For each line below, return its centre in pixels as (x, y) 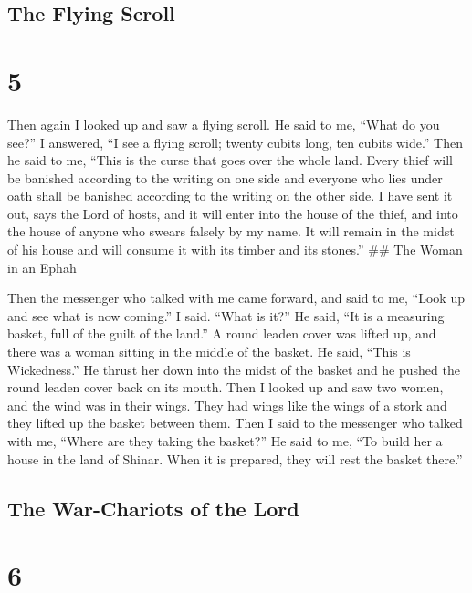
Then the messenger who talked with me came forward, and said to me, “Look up (236, 298)
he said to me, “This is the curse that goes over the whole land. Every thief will (230, 160)
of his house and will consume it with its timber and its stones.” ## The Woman (235, 250)
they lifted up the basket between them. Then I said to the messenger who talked (235, 423)
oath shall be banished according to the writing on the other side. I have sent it (230, 196)
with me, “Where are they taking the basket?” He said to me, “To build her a (225, 441)
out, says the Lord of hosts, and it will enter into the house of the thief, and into (233, 213)
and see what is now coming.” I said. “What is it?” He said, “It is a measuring (226, 315)
